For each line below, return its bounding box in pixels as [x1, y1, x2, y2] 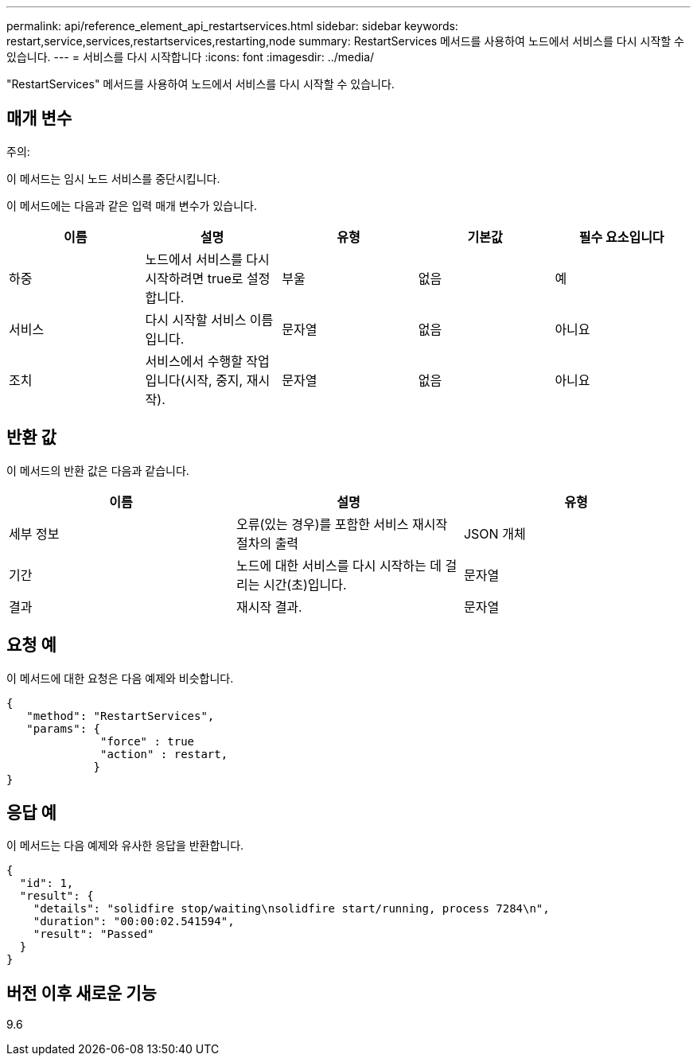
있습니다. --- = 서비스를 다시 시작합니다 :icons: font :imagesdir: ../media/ [6, 50, 375, 64]
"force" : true [100, 734, 195, 748]
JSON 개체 [463, 525, 526, 542]
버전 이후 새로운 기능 [6, 982, 157, 1003]
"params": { [26, 722, 101, 735]
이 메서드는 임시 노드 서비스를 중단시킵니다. [6, 171, 220, 185]
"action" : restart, [100, 747, 228, 761]
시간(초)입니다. [263, 576, 347, 593]
